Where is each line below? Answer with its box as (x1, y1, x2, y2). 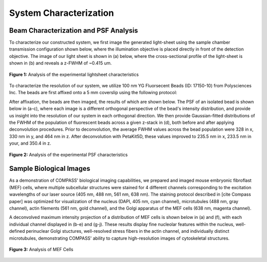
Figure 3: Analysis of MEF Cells (9, 246, 74, 252)
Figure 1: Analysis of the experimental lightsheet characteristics (9, 71, 139, 77)
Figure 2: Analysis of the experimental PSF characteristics (9, 152, 128, 157)
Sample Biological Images (9, 164, 90, 173)
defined (9, 228, 25, 234)
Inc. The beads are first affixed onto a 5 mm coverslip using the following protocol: (9, 90, 178, 96)
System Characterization (9, 7, 114, 18)
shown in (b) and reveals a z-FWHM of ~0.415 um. (9, 60, 112, 66)
